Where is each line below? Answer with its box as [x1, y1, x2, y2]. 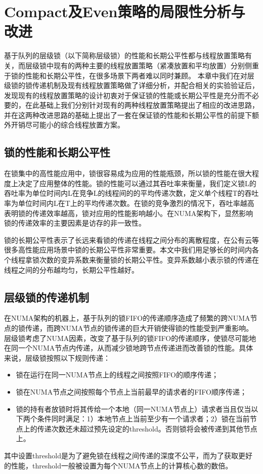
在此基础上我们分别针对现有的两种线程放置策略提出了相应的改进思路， [25, 100, 259, 110]
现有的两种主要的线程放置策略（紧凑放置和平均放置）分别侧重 [53, 60, 259, 70]
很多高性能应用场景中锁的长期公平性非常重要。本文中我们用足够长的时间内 [4, 244, 252, 255]
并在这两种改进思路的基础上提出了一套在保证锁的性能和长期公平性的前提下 [4, 109, 252, 120]
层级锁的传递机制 [4, 289, 89, 305]
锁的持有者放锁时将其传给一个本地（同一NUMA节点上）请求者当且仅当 [16, 403, 251, 414]
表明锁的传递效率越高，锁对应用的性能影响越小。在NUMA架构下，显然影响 [4, 207, 253, 218]
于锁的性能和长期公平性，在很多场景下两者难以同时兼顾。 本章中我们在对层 [4, 70, 254, 80]
